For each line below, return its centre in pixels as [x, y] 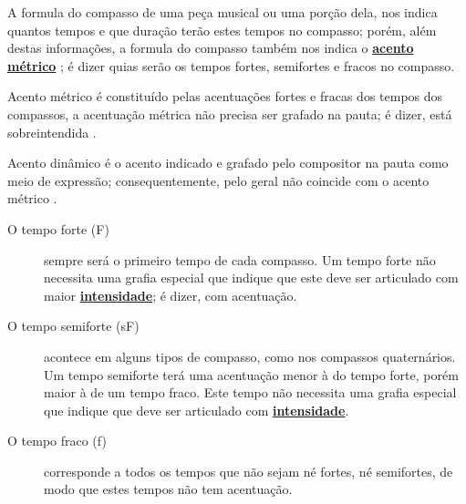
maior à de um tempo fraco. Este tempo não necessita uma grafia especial [250, 392]
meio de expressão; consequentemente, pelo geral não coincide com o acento [218, 180]
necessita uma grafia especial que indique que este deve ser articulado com [251, 278]
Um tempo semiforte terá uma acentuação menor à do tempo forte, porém [251, 374]
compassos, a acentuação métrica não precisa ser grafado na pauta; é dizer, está [230, 113]
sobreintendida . [52, 132]
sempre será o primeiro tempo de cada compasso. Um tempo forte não [240, 259]
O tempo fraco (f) [57, 441]
